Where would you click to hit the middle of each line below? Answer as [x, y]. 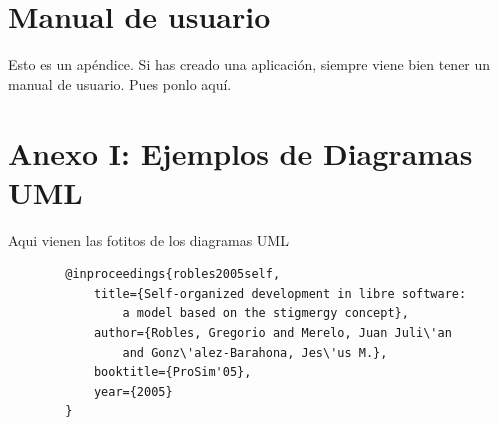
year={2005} [133, 391]
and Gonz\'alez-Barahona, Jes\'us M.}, [255, 352]
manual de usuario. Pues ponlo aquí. [120, 83]
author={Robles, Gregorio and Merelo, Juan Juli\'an [272, 333]
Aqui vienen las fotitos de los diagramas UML [148, 239]
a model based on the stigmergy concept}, [265, 313]
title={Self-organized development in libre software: [280, 293]
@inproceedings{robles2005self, [173, 274]
